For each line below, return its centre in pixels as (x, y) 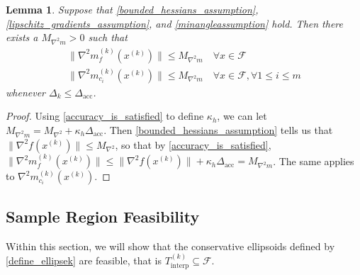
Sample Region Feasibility (103, 216)
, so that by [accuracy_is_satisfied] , (193, 144)
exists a (22, 37)
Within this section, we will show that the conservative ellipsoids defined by (170, 246)
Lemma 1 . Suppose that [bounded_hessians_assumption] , (132, 9)
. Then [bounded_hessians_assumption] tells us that (218, 129)
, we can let (242, 116)
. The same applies (314, 161)
